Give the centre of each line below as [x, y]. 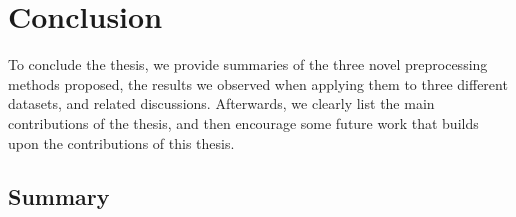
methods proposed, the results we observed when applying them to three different [258, 83]
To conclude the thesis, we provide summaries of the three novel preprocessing [248, 64]
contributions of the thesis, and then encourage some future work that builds [243, 122]
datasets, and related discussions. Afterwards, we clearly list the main [221, 103]
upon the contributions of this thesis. [121, 142]
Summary [59, 196]
